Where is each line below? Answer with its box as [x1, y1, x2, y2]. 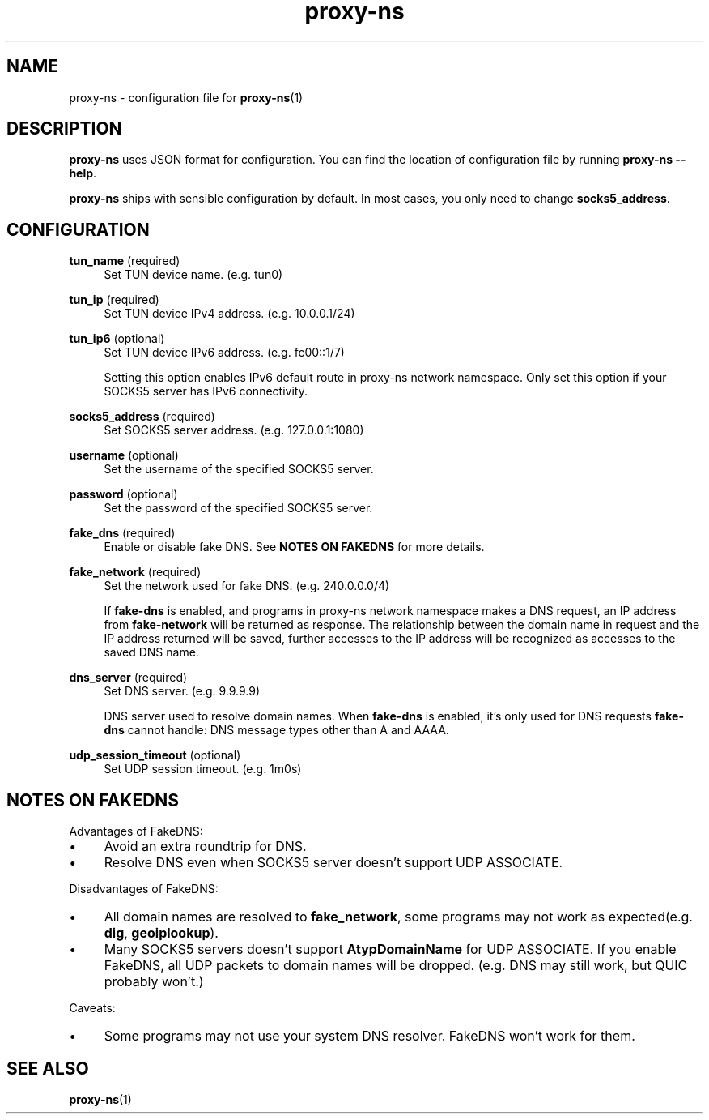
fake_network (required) [69, 565, 202, 579]
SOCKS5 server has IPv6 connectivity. [104, 384, 308, 399]
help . [69, 166, 97, 181]
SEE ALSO [6, 1058, 89, 1079]
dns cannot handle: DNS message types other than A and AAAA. [104, 723, 449, 737]
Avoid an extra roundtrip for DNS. [104, 838, 307, 855]
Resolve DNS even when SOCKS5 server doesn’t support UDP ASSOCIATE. [104, 854, 563, 871]
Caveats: [69, 1001, 116, 1015]
